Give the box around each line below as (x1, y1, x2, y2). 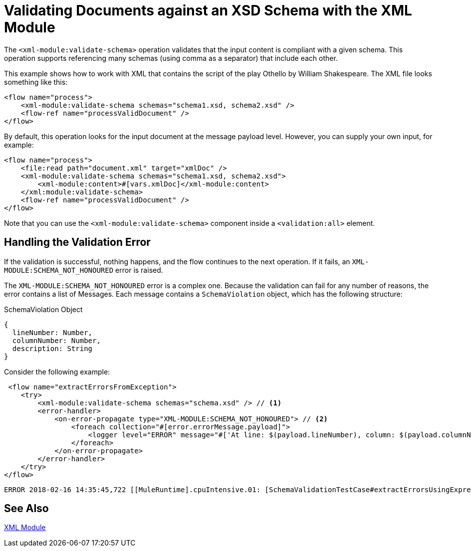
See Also (4, 502, 49, 515)
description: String (12, 344, 93, 353)
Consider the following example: (4, 367, 110, 376)
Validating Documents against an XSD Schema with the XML (4, 2, 412, 19)
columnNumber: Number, (12, 336, 101, 345)
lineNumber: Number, (12, 328, 93, 337)
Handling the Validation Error (4, 236, 151, 249)
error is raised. (115, 265, 163, 274)
